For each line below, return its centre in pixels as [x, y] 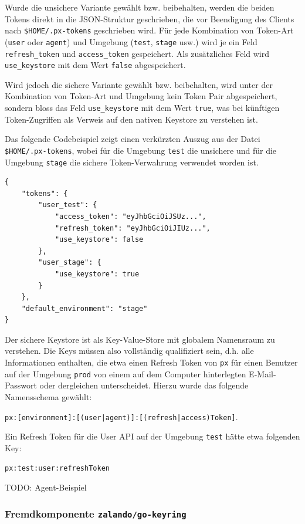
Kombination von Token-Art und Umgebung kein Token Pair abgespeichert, [141, 96]
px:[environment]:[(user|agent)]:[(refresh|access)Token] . [121, 416]
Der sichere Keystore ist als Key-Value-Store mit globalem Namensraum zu [140, 339]
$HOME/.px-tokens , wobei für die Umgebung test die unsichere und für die [141, 150]
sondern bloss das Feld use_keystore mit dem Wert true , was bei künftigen [142, 107]
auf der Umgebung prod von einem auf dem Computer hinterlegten [126, 373]
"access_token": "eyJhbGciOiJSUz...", [131, 216]
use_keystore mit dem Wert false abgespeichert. [95, 65]
